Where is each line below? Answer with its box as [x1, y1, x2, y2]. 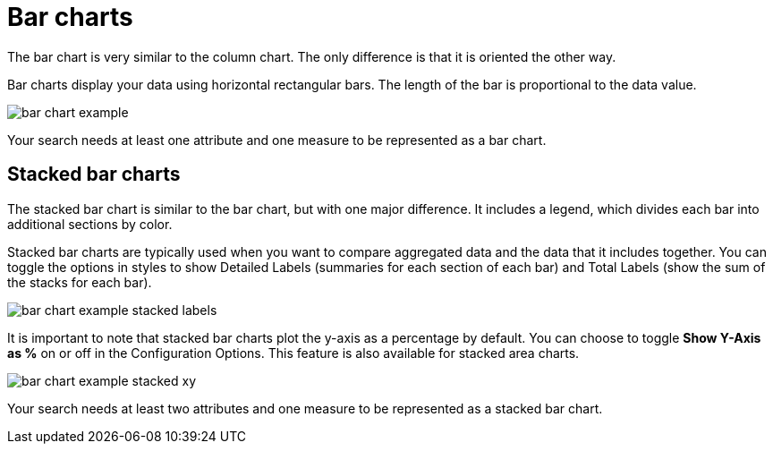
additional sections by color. [7, 216, 173, 232]
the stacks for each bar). [7, 274, 152, 290]
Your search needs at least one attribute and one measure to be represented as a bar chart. [7, 132, 547, 148]
